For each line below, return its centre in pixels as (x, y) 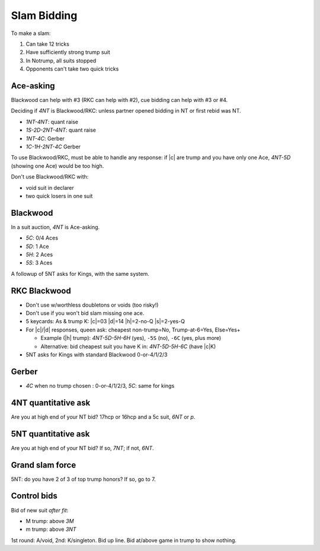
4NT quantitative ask (51, 402)
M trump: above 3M (50, 521)
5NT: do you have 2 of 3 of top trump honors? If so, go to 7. (84, 479)
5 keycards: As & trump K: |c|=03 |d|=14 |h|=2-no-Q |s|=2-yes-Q (105, 321)
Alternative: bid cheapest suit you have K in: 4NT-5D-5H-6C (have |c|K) (128, 346)
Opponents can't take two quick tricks (72, 69)
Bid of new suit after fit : (40, 510)
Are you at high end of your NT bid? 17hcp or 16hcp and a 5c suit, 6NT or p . (103, 417)
